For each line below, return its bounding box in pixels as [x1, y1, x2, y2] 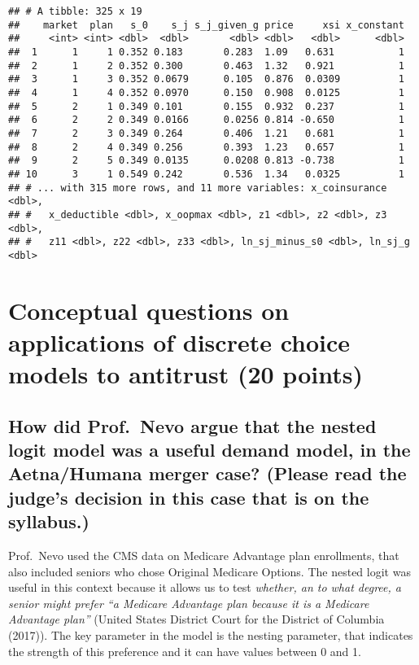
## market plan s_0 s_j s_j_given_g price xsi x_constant [8, 19, 404, 31]
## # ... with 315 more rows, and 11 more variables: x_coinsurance [8, 182, 387, 194]
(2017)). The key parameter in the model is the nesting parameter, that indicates [8, 626, 413, 643]
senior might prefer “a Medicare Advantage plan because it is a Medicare [8, 594, 369, 611]
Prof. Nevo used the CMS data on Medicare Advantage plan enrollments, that [8, 546, 399, 563]
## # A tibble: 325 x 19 [8, 6, 142, 17]
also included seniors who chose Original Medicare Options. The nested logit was [8, 562, 411, 580]
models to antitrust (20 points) [8, 357, 363, 391]
